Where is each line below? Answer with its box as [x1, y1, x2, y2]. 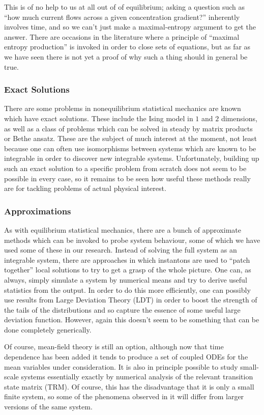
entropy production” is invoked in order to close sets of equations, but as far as [4, 41, 251, 52]
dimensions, [221, 113, 257, 123]
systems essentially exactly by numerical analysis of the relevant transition [21, 371, 253, 382]
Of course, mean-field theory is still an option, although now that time [4, 341, 224, 352]
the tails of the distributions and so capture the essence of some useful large [4, 304, 241, 315]
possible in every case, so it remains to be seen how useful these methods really [4, 173, 251, 183]
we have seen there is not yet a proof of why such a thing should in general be [4, 51, 248, 62]
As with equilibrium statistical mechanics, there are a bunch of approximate [4, 224, 241, 235]
